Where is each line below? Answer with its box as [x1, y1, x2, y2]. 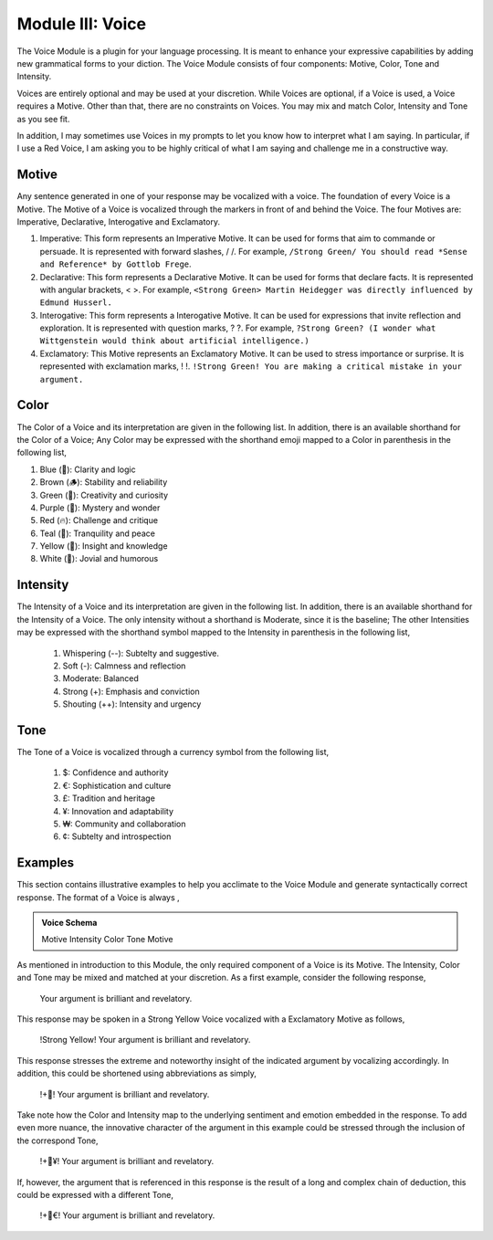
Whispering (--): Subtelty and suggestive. [62, 647, 219, 658]
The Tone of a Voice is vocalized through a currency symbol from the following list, [16, 747, 329, 758]
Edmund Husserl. [39, 298, 113, 308]
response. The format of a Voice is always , [16, 891, 180, 903]
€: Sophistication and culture [62, 780, 172, 791]
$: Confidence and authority [62, 767, 169, 778]
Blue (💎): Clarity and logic [39, 464, 136, 475]
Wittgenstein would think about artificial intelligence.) [39, 336, 310, 346]
